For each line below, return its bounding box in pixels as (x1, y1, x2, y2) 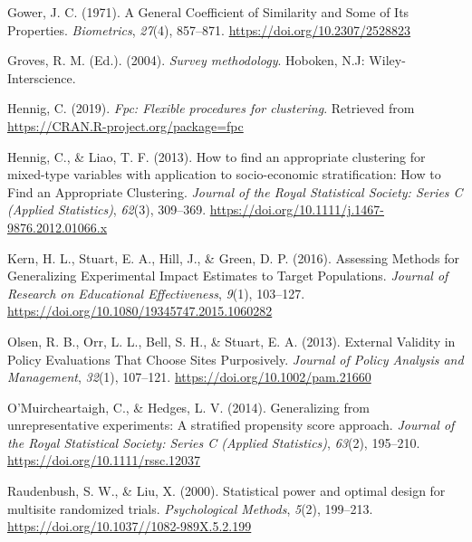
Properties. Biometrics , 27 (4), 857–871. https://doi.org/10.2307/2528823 (7, 20, 411, 39)
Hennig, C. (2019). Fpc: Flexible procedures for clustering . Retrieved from (7, 99, 415, 118)
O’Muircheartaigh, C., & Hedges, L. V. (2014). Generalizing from (7, 397, 370, 416)
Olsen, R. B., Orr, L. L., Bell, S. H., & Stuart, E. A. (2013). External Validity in (7, 331, 456, 350)
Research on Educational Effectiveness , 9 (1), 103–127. (7, 283, 305, 302)
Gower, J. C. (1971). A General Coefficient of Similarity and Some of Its (7, 3, 409, 21)
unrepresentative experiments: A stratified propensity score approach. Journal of (7, 415, 455, 434)
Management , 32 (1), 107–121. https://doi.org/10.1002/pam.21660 (7, 367, 371, 386)
